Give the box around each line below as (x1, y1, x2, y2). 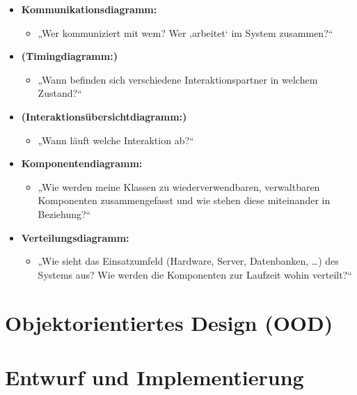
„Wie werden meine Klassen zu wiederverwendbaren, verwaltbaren (38, 179, 320, 194)
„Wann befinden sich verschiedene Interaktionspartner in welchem (38, 72, 318, 86)
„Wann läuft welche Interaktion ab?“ (38, 132, 194, 147)
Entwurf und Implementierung (5, 362, 304, 391)
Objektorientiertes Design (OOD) (5, 308, 333, 336)
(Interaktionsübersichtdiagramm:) (21, 109, 187, 123)
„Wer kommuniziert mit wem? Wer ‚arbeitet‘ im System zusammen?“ (38, 25, 333, 40)
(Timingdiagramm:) (21, 49, 118, 63)
